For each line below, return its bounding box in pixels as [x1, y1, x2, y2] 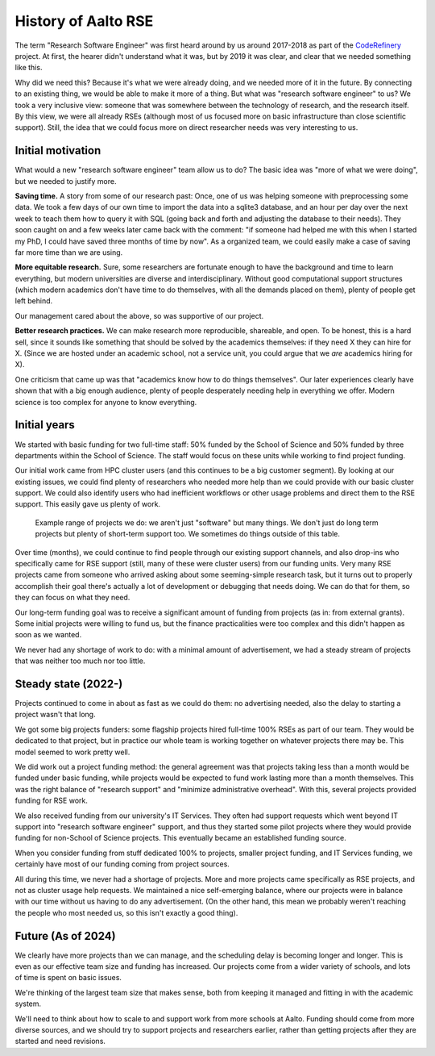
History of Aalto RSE [14, 12, 154, 30]
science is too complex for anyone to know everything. [14, 397, 197, 407]
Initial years [14, 418, 76, 432]
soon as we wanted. [14, 630, 82, 640]
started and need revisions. [14, 1037, 106, 1046]
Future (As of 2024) [14, 929, 116, 943]
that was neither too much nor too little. [14, 656, 146, 666]
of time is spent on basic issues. [14, 973, 122, 983]
